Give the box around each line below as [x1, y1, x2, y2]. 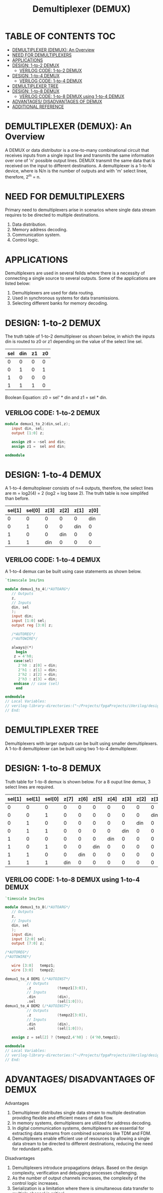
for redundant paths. [12, 1146, 53, 1152]
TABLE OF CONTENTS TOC [5, 31, 116, 42]
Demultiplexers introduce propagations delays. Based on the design [12, 1164, 148, 1171]
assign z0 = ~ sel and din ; [11, 439, 66, 444]
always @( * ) [11, 645, 34, 650]
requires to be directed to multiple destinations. [5, 212, 99, 218]
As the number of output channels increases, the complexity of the [12, 1175, 146, 1181]
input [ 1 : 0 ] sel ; [11, 618, 47, 623]
